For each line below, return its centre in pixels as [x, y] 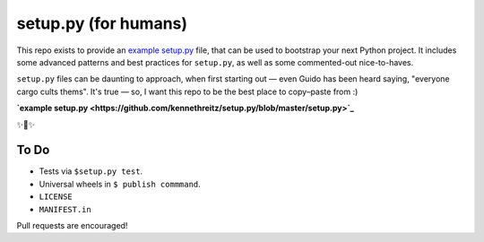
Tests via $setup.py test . [91, 171]
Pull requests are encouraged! [72, 225]
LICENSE [56, 197]
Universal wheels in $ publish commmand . [120, 184]
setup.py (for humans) [102, 23]
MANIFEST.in [65, 209]
